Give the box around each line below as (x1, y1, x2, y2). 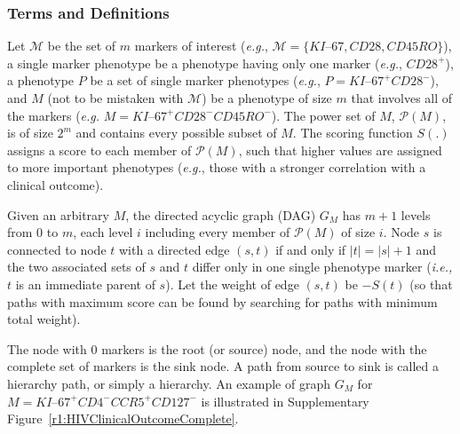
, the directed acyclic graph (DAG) (125, 205, 316, 224)
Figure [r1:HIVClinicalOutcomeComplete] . (7, 409, 239, 428)
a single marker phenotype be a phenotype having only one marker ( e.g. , (7, 53, 402, 72)
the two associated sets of (7, 257, 146, 276)
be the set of (47, 36, 116, 55)
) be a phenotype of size (202, 89, 332, 107)
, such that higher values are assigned (238, 140, 442, 159)
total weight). (7, 310, 81, 328)
